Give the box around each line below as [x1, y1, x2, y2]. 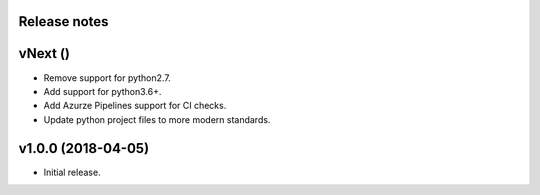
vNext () [18, 45, 70, 62]
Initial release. [43, 166, 101, 178]
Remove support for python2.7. [43, 71, 172, 84]
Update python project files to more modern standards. [43, 113, 271, 125]
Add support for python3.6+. [43, 85, 162, 97]
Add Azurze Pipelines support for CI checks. [43, 100, 227, 112]
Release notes [18, 13, 109, 30]
